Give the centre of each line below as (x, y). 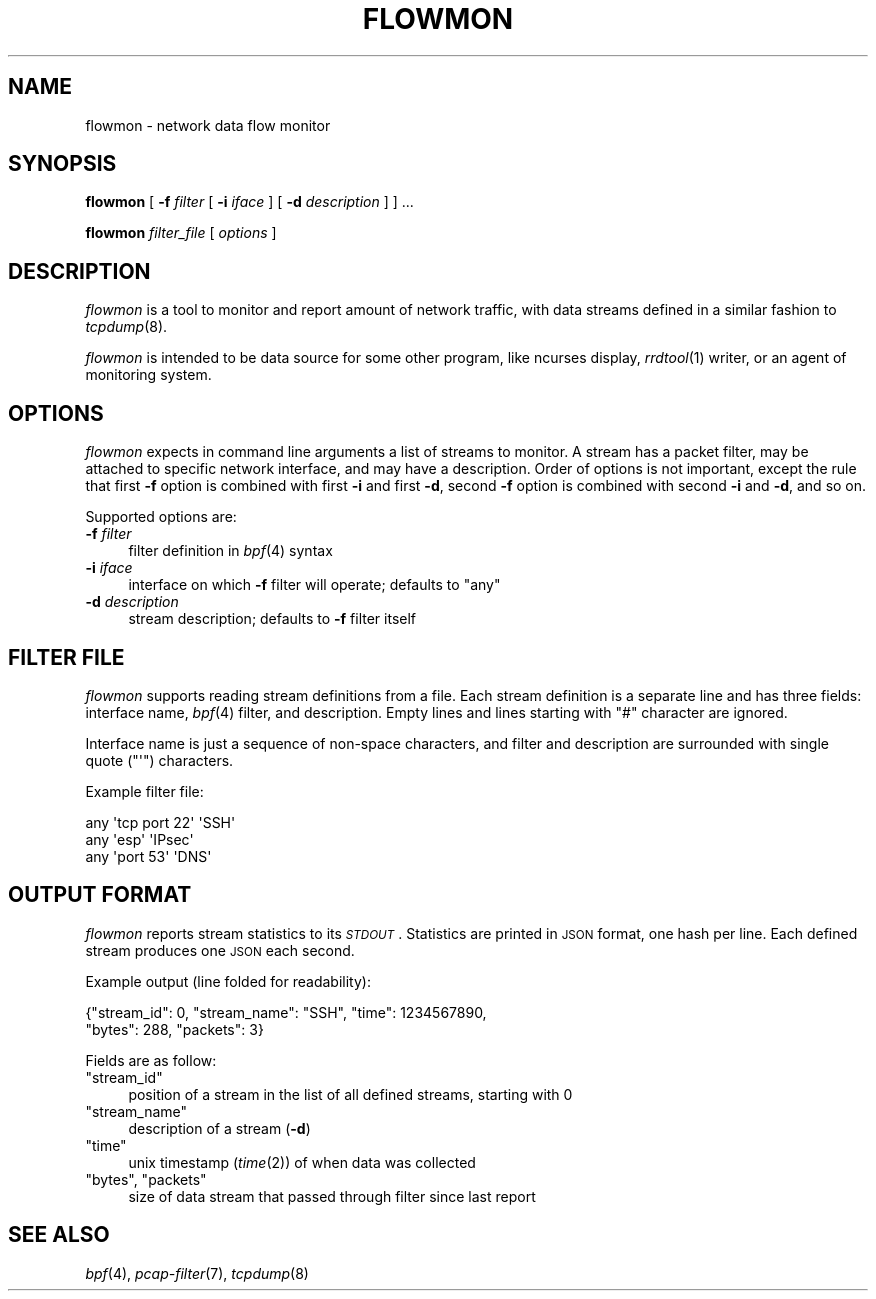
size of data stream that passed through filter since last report (332, 1196)
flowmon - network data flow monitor (208, 125)
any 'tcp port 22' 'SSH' (160, 822)
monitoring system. (148, 375)
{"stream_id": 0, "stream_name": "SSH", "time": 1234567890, (286, 1012)
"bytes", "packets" (146, 1179)
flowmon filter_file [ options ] (181, 233)
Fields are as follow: (151, 1060)
